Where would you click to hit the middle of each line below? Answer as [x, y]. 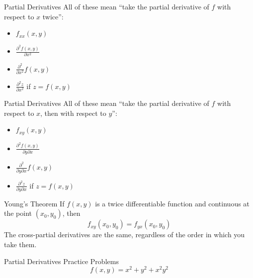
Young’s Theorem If [34, 203]
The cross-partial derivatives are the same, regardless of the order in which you [125, 234]
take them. [20, 244]
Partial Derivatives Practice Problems [61, 261]
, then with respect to [73, 113]
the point [18, 213]
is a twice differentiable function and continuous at [172, 203]
